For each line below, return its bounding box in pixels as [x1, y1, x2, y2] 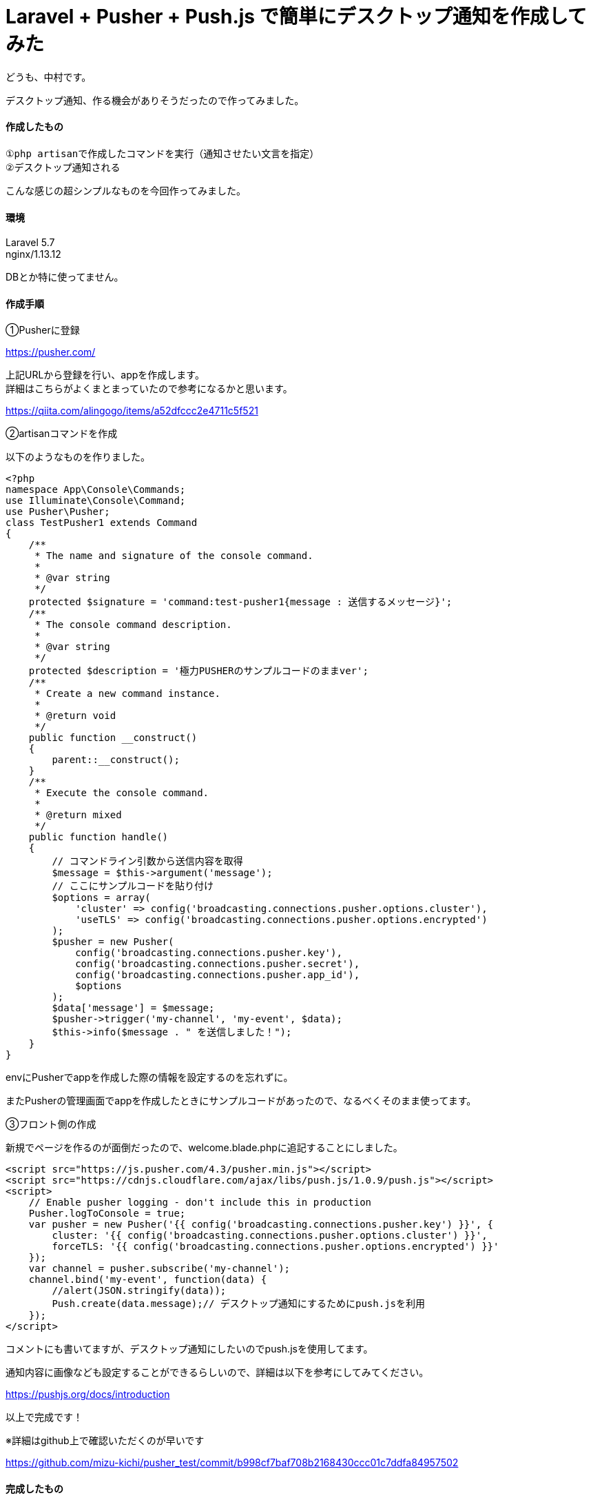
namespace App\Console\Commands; [6, 484, 186, 496]
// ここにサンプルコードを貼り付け [52, 880, 214, 892]
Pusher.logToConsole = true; [28, 1208, 186, 1219]
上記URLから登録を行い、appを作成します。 [6, 369, 205, 381]
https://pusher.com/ [6, 346, 96, 358]
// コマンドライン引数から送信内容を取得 [52, 855, 243, 867]
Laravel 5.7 [6, 236, 55, 249]
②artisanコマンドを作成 [6, 427, 118, 440]
